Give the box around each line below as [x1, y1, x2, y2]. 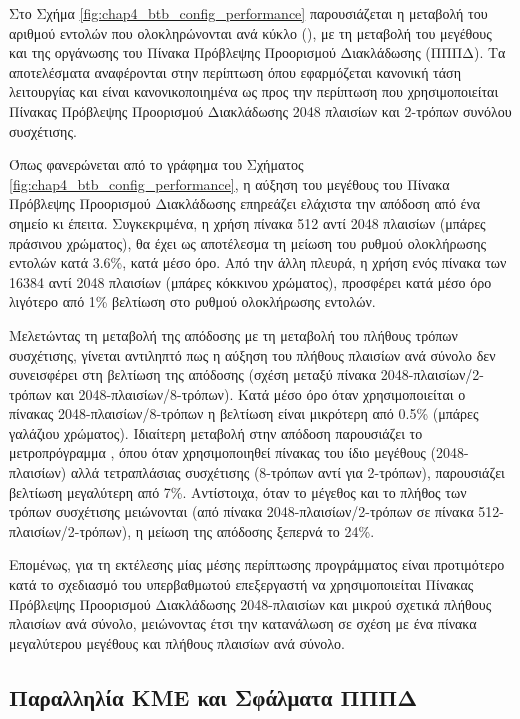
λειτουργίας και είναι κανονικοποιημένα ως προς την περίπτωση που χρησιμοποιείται [9, 81, 499, 102]
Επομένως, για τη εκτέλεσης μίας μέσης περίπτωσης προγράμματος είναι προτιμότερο [9, 554, 505, 575]
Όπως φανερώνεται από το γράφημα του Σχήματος [9, 154, 304, 175]
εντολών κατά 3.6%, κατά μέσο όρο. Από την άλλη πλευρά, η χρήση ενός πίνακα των [9, 252, 507, 273]
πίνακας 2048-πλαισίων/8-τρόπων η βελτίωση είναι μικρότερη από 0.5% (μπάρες [9, 403, 479, 424]
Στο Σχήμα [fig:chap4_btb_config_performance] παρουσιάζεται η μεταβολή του [9, 3, 488, 23]
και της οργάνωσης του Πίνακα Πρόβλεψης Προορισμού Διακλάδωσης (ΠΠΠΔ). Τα [9, 42, 506, 63]
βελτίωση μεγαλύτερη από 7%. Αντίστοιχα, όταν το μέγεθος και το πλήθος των [9, 481, 467, 502]
